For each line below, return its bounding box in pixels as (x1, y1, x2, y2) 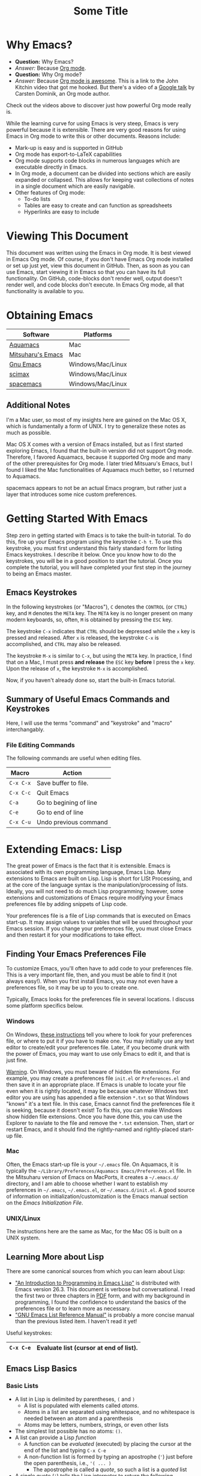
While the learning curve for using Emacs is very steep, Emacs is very (6, 119, 179, 127)
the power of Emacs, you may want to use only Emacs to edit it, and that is (6, 1050, 191, 1057)
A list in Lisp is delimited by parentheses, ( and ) (14, 1395, 135, 1403)
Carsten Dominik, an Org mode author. (14, 90, 110, 97)
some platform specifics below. (6, 1002, 84, 1009)
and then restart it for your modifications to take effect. (6, 931, 142, 938)
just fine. (6, 1056, 28, 1064)
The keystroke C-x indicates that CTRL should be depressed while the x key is (6, 628, 196, 635)
